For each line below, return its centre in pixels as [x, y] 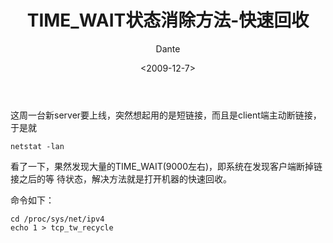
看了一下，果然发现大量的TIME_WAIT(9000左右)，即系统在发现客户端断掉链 [166, 166]
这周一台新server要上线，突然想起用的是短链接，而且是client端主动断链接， [166, 115]
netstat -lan [37, 146]
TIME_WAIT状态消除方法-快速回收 [168, 20]
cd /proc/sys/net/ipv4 [57, 219]
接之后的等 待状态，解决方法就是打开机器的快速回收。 [121, 178]
